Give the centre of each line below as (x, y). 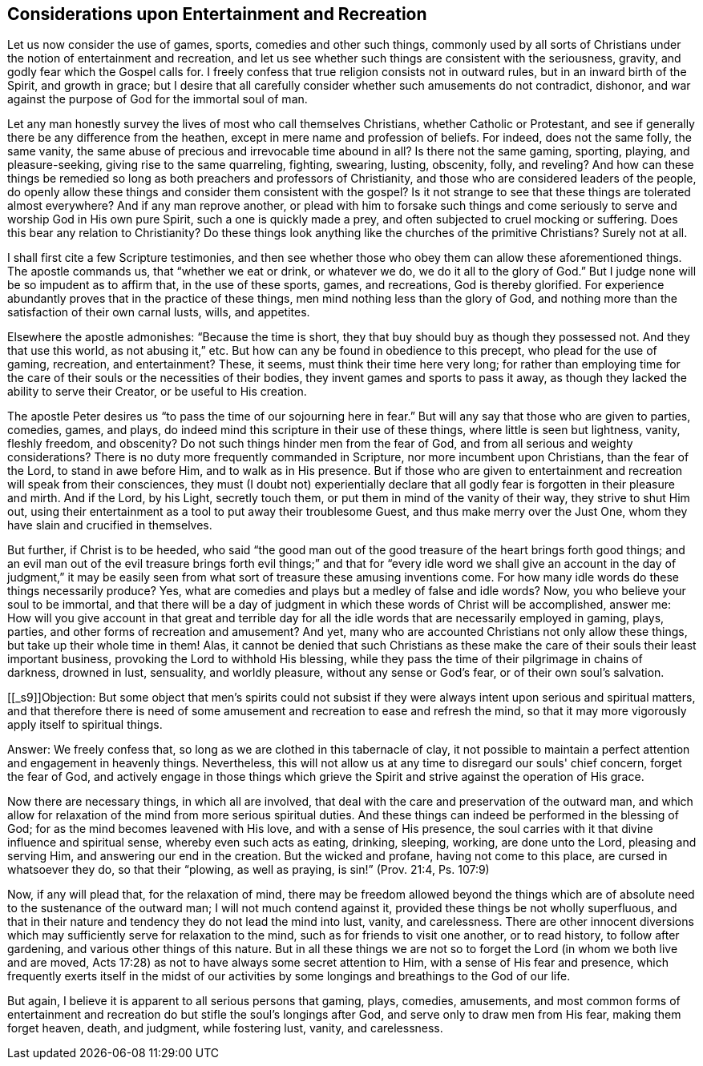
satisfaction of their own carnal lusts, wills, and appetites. (159, 312)
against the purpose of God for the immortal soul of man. (158, 99)
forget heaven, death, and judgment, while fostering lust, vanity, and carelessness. (225, 1028)
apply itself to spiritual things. (85, 725)
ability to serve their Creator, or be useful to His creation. (157, 392)
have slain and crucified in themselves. (110, 525)
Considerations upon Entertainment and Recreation (217, 14)
